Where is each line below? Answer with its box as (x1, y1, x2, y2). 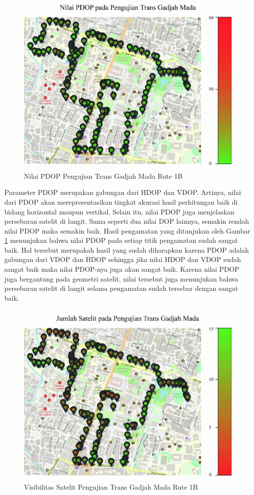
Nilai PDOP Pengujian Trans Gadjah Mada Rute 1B (24, 170, 183, 181)
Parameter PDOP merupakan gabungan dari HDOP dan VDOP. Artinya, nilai (4, 187, 241, 197)
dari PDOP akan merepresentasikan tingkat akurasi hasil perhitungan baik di (4, 196, 238, 207)
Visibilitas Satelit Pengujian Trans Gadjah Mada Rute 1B (24, 482, 198, 492)
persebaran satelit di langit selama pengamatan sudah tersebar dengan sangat (4, 283, 238, 293)
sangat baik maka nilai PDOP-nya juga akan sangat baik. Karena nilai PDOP (4, 264, 239, 274)
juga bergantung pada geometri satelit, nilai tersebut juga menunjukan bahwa (4, 273, 238, 283)
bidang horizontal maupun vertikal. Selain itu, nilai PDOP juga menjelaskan (4, 206, 234, 216)
